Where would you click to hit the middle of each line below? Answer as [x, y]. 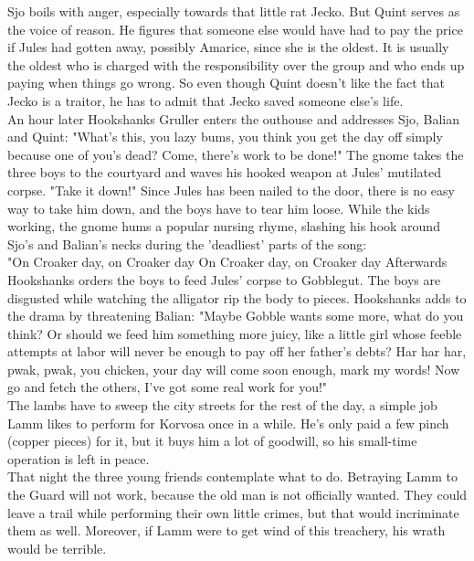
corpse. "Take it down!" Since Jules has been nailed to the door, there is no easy [231, 190]
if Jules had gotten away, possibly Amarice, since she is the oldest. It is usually [228, 47]
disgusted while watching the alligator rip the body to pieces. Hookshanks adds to [237, 297]
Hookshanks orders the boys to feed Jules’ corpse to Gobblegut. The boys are [224, 279]
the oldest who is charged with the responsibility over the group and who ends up [236, 64]
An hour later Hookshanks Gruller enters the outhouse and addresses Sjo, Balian [233, 118]
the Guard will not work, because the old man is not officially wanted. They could [237, 495]
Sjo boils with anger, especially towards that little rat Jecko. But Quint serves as [234, 11]
